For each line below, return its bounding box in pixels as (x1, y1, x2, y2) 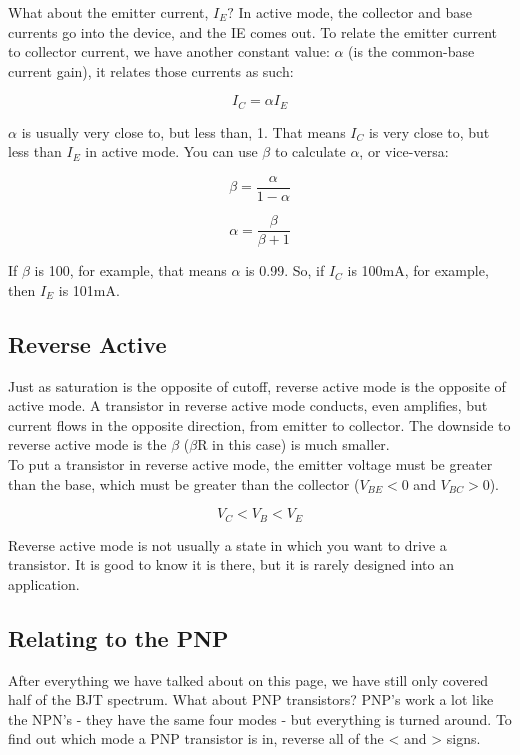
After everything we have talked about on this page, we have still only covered (8, 669, 489, 690)
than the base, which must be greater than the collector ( (8, 473, 360, 494)
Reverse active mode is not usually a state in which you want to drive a (8, 534, 447, 555)
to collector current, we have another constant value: (8, 41, 330, 62)
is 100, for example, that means (34, 260, 227, 281)
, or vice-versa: (359, 141, 449, 162)
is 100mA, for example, (347, 260, 489, 281)
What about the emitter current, (8, 2, 209, 22)
